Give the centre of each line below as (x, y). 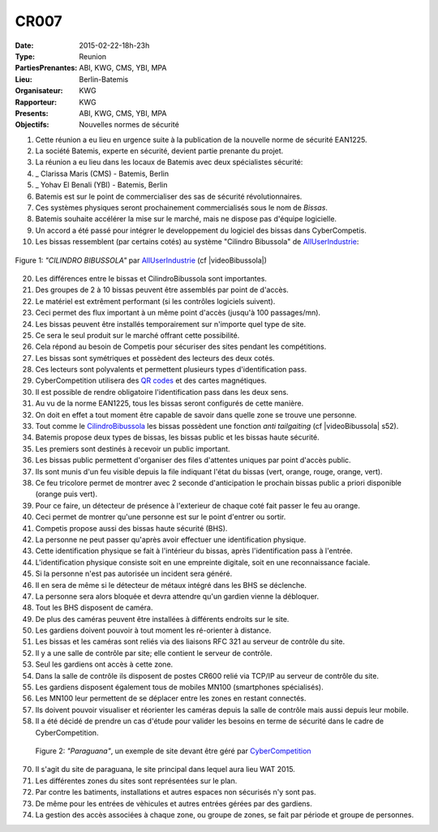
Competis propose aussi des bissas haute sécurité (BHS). (131, 528)
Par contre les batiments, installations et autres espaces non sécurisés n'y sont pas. (176, 792)
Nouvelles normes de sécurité (129, 125)
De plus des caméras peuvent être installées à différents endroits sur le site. (162, 619)
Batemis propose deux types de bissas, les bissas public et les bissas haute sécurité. (177, 437)
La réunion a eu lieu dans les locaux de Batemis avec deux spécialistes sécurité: (169, 162)
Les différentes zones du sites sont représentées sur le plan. (136, 781)
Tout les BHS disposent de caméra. (94, 607)
